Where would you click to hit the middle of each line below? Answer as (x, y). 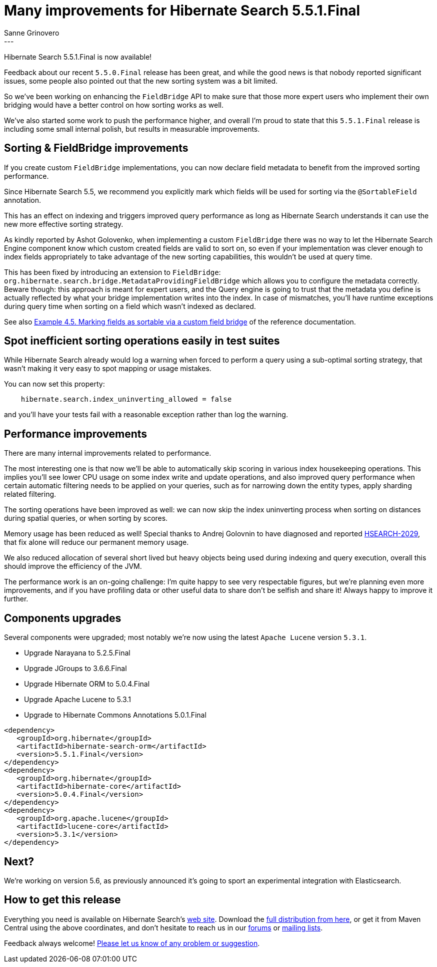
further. (16, 599)
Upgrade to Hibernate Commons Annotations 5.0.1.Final (115, 715)
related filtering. (30, 494)
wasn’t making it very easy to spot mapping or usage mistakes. (108, 369)
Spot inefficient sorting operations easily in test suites (142, 341)
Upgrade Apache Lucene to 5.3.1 (77, 700)
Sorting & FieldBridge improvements (96, 148)
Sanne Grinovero (32, 33)
